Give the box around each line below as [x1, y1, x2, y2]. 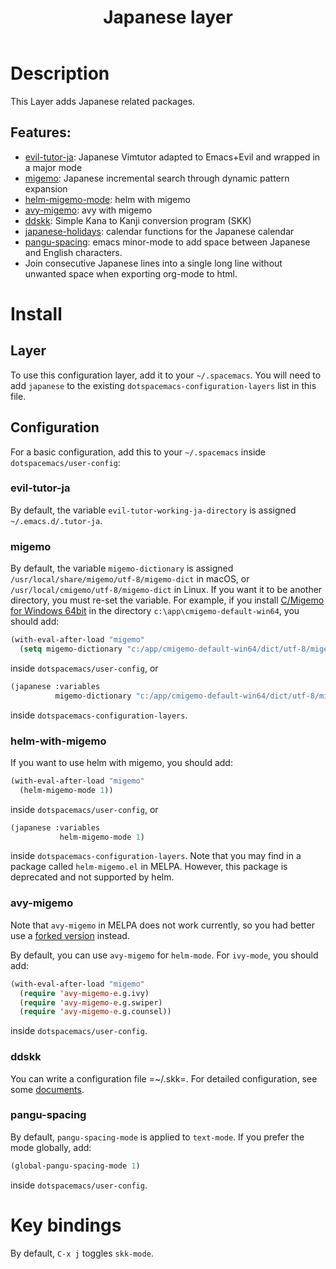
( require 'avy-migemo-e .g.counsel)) [19, 1007, 172, 1017]
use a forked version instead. [10, 929, 130, 941]
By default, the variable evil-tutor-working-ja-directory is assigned [10, 504, 297, 516]
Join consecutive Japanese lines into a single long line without [24, 257, 283, 269]
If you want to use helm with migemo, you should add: [10, 756, 233, 768]
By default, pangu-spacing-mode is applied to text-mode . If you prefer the [10, 1131, 305, 1143]
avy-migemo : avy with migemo [24, 204, 153, 216]
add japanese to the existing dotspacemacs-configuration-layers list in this [10, 379, 317, 391]
